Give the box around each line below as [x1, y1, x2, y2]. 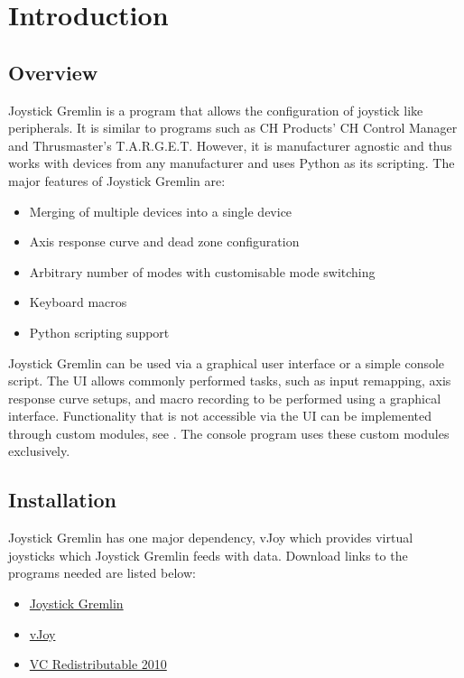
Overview [8, 58, 98, 86]
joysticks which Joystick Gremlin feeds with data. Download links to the [8, 545, 408, 564]
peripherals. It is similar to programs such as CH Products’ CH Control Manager [8, 118, 458, 137]
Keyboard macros [29, 293, 127, 311]
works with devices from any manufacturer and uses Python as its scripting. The [8, 153, 455, 172]
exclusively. [8, 441, 70, 460]
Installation [8, 486, 116, 514]
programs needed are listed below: [8, 563, 196, 582]
